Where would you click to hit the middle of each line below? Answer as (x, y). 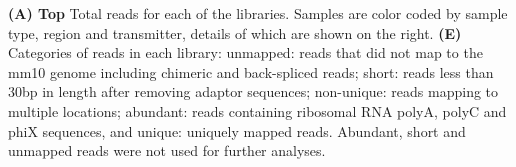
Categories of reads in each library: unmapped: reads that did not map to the (245, 52)
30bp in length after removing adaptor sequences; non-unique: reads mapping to (253, 91)
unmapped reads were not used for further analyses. (167, 150)
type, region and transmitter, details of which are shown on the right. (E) (235, 32)
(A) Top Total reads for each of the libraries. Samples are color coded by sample (258, 13)
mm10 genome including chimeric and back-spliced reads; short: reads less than (251, 71)
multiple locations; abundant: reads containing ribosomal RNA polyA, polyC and (257, 110)
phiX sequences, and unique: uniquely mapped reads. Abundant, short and (237, 130)
